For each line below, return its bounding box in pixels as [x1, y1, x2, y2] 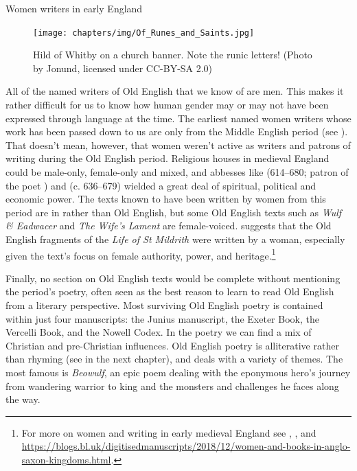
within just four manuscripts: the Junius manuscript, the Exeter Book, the [5, 311, 319, 325]
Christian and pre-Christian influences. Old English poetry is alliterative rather [5, 338, 339, 352]
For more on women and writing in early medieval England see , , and [21, 425, 316, 439]
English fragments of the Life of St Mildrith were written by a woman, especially [5, 231, 345, 246]
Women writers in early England [5, 1, 143, 15]
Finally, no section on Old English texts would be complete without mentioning [5, 271, 341, 285]
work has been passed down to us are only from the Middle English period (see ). [5, 124, 348, 139]
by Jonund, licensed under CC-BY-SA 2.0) [33, 60, 213, 75]
